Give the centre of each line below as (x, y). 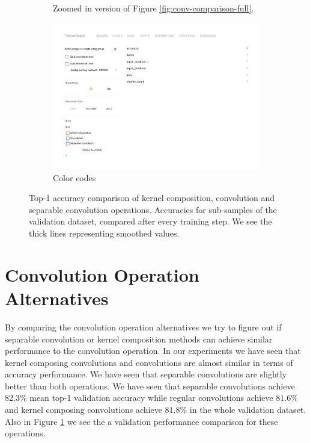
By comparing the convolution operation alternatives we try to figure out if (143, 327)
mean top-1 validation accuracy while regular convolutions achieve (151, 398)
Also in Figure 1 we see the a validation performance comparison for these (141, 421)
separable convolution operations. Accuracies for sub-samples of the (153, 209)
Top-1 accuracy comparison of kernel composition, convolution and (152, 198)
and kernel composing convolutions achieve (84, 410)
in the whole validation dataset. (248, 410)
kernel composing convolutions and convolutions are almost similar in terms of (149, 362)
